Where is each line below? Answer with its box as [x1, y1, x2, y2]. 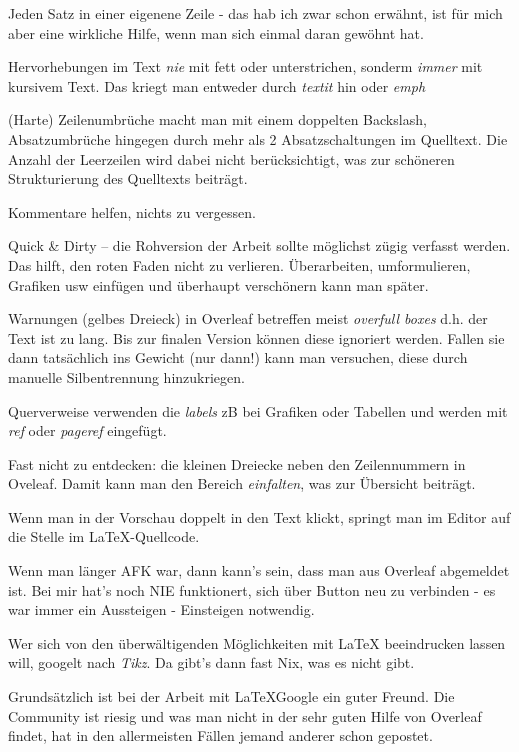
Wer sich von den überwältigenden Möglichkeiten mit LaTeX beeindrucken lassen [8, 632, 506, 653]
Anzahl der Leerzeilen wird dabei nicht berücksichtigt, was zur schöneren [8, 148, 455, 169]
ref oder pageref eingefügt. [8, 420, 167, 441]
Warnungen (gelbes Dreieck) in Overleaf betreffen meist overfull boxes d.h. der [8, 308, 488, 329]
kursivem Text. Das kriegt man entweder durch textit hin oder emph [8, 75, 426, 96]
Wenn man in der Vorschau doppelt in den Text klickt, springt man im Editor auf [8, 506, 511, 527]
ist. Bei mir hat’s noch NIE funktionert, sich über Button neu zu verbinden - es [8, 579, 496, 600]
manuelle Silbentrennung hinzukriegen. [8, 366, 245, 387]
